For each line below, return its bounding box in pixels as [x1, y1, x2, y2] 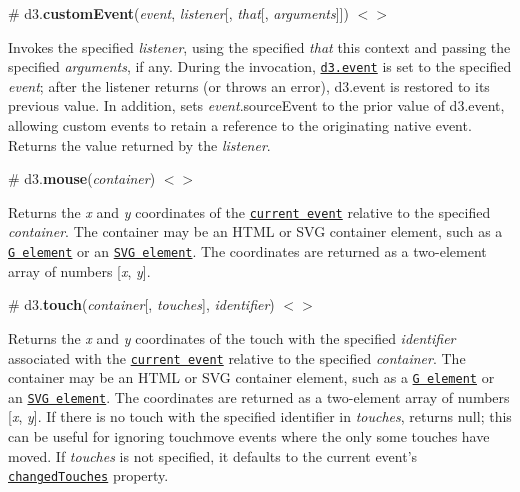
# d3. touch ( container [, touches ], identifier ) [8, 294, 275, 315]
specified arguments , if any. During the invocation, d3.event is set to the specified [8, 56, 512, 77]
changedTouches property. [8, 465, 169, 486]
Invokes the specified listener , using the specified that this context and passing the [8, 36, 511, 57]
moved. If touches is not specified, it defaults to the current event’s [8, 445, 418, 466]
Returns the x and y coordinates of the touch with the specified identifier [8, 327, 456, 348]
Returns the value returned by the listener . [8, 134, 271, 155]
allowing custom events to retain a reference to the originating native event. [8, 115, 472, 136]
